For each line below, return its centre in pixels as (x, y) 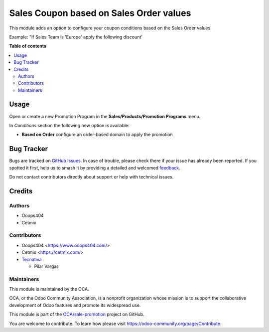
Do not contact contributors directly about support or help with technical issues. (91, 177)
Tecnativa (32, 259)
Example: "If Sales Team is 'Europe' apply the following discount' (76, 37)
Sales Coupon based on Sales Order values (100, 13)
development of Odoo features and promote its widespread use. (75, 305)
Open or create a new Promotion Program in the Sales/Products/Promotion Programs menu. (105, 116)
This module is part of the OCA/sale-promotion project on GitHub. (77, 315)
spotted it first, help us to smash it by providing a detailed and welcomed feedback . (95, 167)
